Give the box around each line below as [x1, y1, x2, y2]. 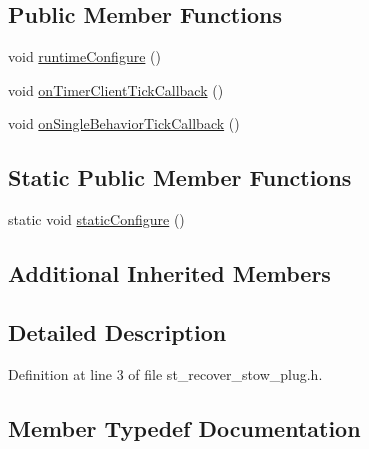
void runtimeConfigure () [8, 46, 161, 67]
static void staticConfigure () [8, 209, 185, 230]
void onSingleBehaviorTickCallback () [8, 113, 240, 134]
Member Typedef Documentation [8, 412, 361, 443]
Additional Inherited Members [8, 258, 331, 289]
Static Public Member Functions [8, 162, 352, 193]
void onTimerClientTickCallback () [8, 79, 224, 100]
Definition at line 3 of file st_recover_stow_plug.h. [8, 363, 323, 384]
